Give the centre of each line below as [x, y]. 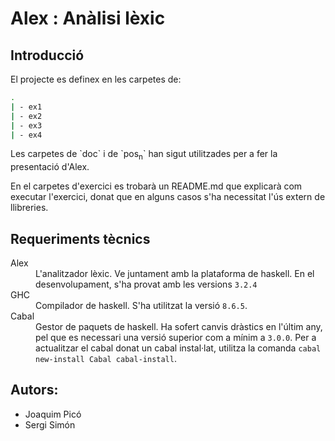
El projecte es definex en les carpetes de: [96, 79]
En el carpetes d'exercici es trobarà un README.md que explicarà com [156, 186]
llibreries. [29, 208]
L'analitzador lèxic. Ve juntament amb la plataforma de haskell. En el [175, 273]
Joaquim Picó [53, 414]
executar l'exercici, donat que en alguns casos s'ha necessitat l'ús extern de [168, 197]
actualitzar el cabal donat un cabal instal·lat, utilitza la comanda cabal [178, 348]
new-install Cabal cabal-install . [106, 358]
